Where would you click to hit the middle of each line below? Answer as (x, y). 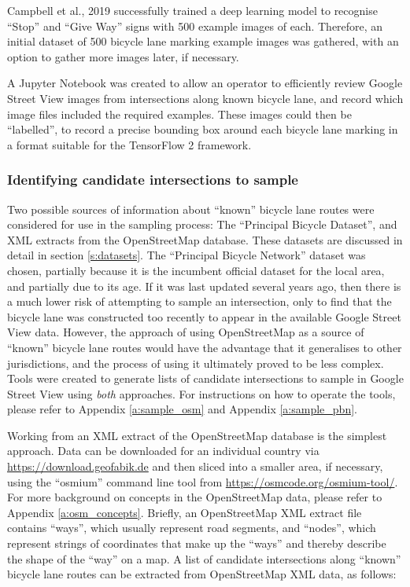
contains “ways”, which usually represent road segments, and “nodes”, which (192, 528)
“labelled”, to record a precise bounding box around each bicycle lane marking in (203, 129)
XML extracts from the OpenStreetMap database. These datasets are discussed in (205, 239)
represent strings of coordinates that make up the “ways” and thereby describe (197, 543)
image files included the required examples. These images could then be (179, 114)
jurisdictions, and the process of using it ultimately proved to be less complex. (196, 363)
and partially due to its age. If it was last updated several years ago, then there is (204, 286)
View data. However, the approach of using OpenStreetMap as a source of (186, 332)
